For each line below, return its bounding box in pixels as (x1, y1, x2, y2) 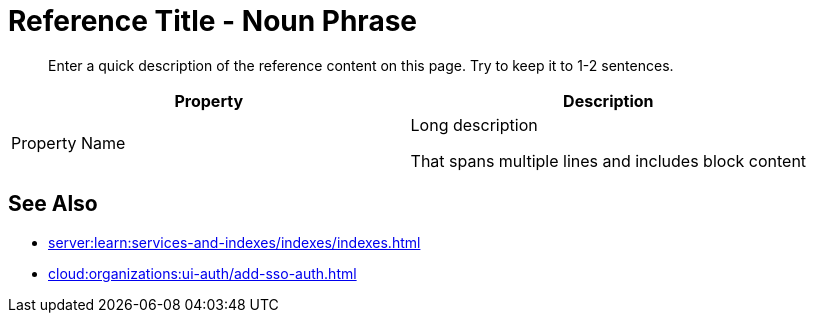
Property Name (11, 132, 126, 153)
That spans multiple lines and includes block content (410, 150, 807, 171)
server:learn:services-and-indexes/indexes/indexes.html (48, 233, 421, 251)
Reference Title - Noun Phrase (8, 4, 418, 38)
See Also (8, 191, 98, 217)
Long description (410, 114, 538, 135)
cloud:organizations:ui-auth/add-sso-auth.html (48, 264, 357, 282)
